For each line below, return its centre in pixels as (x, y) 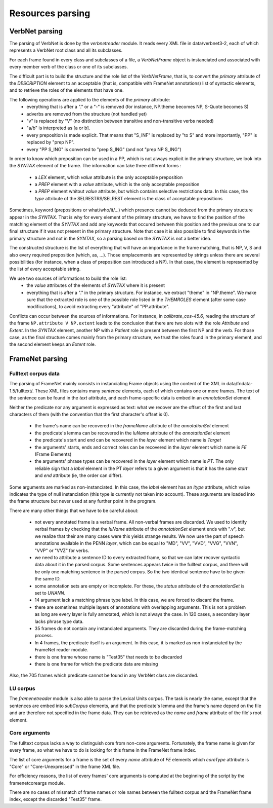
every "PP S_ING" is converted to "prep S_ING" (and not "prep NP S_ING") (104, 149)
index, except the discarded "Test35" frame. (56, 799)
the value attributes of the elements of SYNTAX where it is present (96, 285)
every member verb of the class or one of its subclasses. (69, 67)
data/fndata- (239, 384)
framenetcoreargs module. (37, 783)
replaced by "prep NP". (51, 142)
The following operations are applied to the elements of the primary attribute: (90, 99)
